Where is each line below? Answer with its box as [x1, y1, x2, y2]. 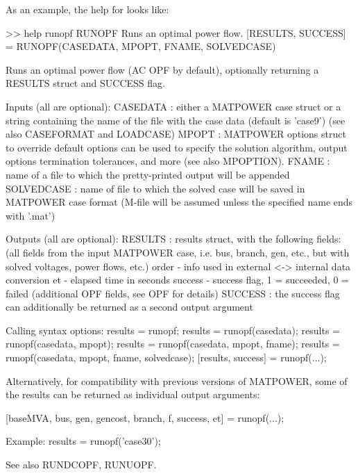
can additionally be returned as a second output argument [6, 299, 253, 314]
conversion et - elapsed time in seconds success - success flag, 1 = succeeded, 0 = [6, 272, 350, 287]
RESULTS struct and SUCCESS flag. [6, 76, 165, 90]
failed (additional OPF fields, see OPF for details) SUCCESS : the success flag [6, 286, 340, 300]
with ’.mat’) [6, 208, 56, 222]
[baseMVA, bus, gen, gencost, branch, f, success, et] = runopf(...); [6, 410, 284, 425]
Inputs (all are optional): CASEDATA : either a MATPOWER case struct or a [6, 99, 341, 113]
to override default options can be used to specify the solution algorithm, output [6, 140, 348, 154]
